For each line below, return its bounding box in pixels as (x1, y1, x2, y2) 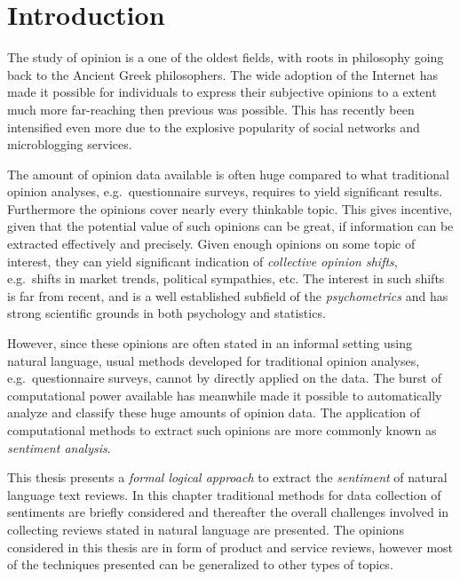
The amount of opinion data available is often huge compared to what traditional (7, 164, 449, 183)
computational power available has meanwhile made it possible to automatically (7, 385, 442, 404)
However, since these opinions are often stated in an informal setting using (7, 334, 412, 353)
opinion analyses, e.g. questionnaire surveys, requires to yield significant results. (7, 182, 443, 201)
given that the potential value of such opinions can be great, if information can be (7, 217, 454, 235)
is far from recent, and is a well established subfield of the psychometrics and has (7, 286, 448, 305)
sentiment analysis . (7, 438, 111, 456)
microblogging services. (7, 135, 132, 154)
